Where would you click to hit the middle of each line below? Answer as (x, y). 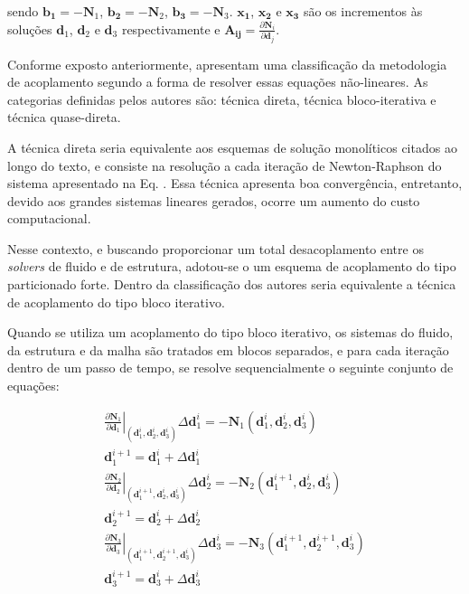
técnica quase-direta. (64, 117)
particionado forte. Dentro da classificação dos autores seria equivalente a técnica (232, 284)
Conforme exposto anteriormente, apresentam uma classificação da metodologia (227, 64)
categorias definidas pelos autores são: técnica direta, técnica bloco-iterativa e (222, 99)
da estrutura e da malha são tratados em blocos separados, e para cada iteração (228, 349)
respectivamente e (171, 28)
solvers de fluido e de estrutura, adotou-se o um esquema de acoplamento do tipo (232, 266)
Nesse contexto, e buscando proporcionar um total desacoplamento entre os (216, 248)
